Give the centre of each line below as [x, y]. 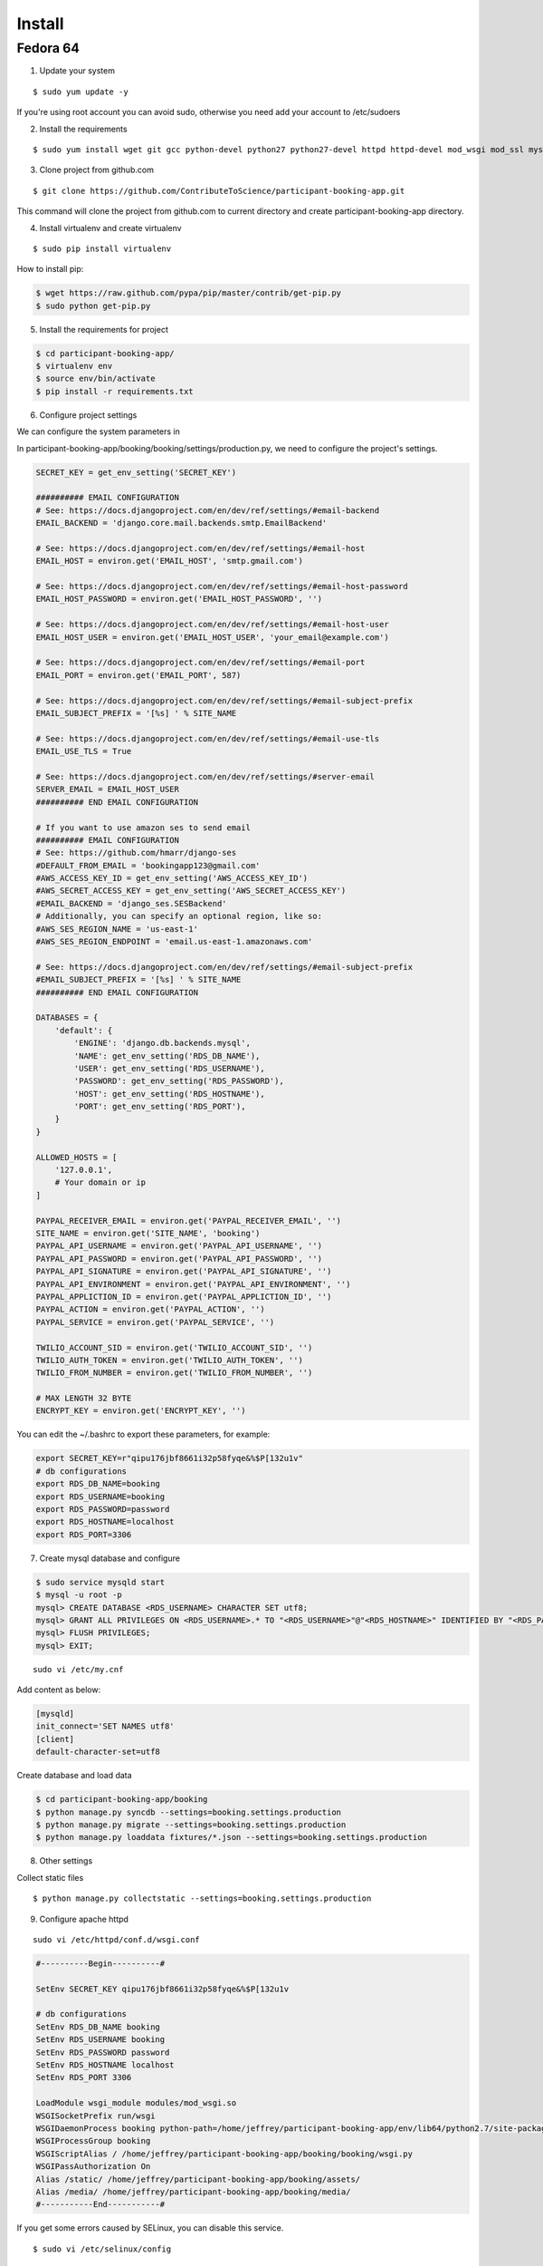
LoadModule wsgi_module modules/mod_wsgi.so [136, 2103]
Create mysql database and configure [110, 1558]
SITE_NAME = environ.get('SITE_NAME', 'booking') [148, 1233]
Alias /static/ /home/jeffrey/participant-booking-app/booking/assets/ [198, 2179]
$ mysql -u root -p [79, 1595]
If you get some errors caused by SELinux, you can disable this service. [150, 2228]
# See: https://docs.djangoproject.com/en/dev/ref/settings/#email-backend [208, 510]
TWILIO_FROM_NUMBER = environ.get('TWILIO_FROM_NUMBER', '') [174, 1373]
